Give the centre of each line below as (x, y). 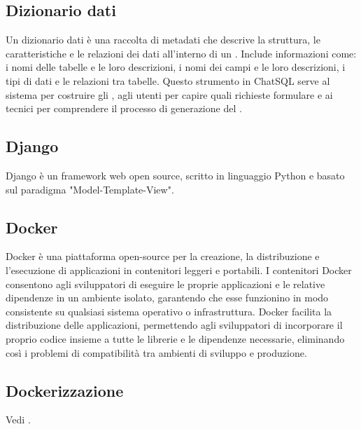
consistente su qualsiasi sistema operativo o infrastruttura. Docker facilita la (169, 311)
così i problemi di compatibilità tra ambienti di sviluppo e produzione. (156, 352)
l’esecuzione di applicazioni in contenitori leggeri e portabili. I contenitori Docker (179, 270)
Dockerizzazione (65, 390)
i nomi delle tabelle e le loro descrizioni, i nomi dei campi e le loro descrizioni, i (176, 67)
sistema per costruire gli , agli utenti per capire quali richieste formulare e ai (169, 94)
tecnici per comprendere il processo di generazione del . (124, 108)
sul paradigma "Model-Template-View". (90, 189)
